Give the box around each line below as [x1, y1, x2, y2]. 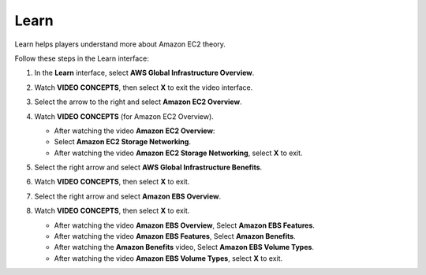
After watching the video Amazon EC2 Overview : [54, 126, 215, 136]
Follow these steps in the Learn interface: [14, 54, 149, 63]
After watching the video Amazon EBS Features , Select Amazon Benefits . [54, 232, 296, 241]
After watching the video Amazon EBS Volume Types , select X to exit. [54, 253, 283, 263]
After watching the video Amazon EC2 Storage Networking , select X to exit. [54, 148, 303, 158]
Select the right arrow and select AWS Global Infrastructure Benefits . [34, 162, 263, 173]
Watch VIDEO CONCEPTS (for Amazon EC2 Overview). [34, 111, 215, 121]
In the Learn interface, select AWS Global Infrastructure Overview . [34, 68, 255, 78]
